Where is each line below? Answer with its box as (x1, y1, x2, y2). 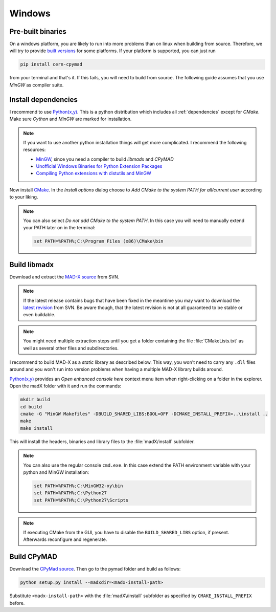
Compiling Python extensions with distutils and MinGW (36, 170, 152, 177)
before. (9, 600, 25, 606)
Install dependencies (9, 95, 78, 104)
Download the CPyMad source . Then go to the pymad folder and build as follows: (9, 566, 181, 572)
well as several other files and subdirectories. (23, 345, 119, 351)
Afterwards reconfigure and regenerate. (23, 536, 107, 542)
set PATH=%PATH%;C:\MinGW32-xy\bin (34, 483, 123, 489)
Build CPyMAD (9, 553, 57, 561)
